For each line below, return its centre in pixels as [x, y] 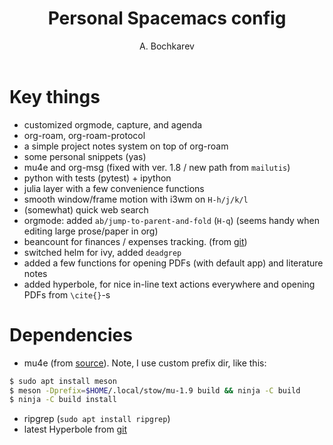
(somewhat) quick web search [86, 209]
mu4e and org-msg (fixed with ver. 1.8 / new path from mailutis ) [157, 167]
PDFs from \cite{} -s [67, 294]
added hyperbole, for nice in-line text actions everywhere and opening [169, 284]
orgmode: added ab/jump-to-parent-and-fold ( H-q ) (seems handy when [172, 220]
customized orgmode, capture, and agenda [113, 124]
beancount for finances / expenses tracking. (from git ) [135, 241]
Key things [55, 96]
